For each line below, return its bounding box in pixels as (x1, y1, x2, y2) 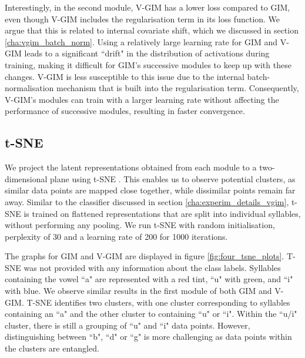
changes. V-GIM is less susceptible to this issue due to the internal (5, 70, 244, 82)
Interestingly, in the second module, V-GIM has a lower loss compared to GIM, (5, 1, 290, 13)
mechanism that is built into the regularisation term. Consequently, (56, 82, 299, 94)
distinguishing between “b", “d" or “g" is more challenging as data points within (5, 330, 292, 343)
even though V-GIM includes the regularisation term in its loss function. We (5, 12, 280, 25)
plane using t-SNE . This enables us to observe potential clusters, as (50, 172, 296, 185)
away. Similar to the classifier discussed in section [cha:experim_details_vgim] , (5, 195, 289, 208)
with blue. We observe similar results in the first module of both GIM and (5, 285, 272, 297)
